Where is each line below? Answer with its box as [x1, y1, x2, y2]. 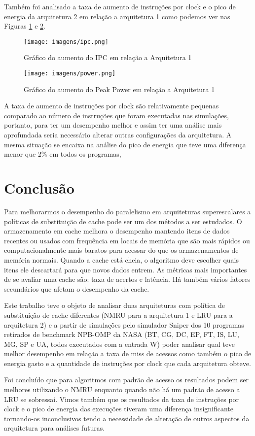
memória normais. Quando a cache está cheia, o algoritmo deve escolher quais [4, 254, 239, 265]
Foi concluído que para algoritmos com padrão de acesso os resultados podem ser [4, 374, 249, 385]
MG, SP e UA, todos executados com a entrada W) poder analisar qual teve [4, 338, 235, 349]
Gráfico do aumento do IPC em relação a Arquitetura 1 [24, 52, 192, 63]
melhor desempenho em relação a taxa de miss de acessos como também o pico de [4, 348, 252, 359]
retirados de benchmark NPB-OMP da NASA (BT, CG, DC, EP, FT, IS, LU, [4, 329, 239, 339]
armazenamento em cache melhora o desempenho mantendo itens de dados [4, 226, 230, 236]
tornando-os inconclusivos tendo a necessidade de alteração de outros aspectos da [4, 413, 250, 423]
